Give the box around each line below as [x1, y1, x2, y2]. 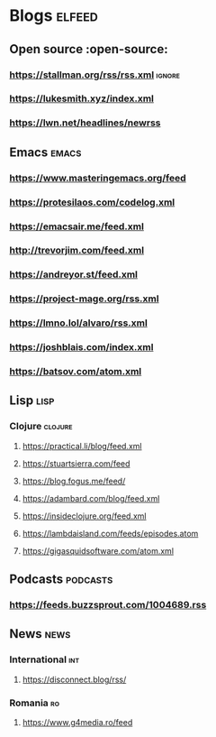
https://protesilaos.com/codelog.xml [9, 196, 175, 208]
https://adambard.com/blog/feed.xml [22, 493, 160, 503]
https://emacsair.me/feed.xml [9, 220, 144, 233]
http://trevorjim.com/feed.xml [9, 244, 145, 257]
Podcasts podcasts [9, 572, 113, 587]
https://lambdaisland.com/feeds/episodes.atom [22, 528, 199, 539]
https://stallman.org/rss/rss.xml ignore [9, 69, 180, 81]
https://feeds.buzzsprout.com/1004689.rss [9, 599, 207, 612]
